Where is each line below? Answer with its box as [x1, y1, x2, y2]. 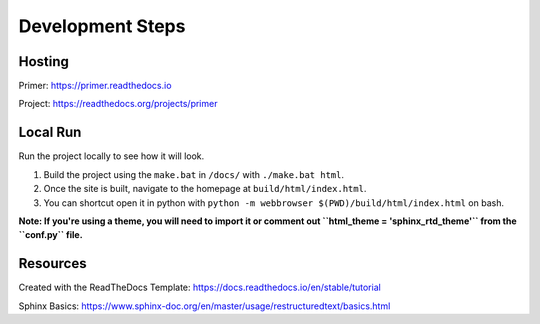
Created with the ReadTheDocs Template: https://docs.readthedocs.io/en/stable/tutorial [18, 281, 382, 294]
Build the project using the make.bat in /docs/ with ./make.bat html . [43, 168, 345, 180]
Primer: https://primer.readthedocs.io [18, 80, 172, 92]
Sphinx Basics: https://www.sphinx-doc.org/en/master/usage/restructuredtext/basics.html [18, 300, 391, 312]
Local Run [18, 124, 82, 141]
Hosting [18, 53, 70, 70]
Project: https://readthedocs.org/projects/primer [18, 98, 218, 110]
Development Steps [18, 15, 186, 37]
